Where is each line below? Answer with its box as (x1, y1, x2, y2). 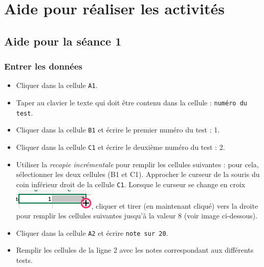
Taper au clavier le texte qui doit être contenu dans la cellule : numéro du (16, 97, 247, 108)
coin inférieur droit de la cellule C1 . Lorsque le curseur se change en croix (16, 179, 246, 189)
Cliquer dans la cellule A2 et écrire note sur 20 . (16, 227, 168, 238)
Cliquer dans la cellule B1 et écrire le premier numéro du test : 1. (16, 124, 220, 135)
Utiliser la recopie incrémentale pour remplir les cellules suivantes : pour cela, (16, 159, 259, 169)
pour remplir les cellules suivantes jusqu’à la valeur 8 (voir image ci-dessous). (16, 210, 258, 221)
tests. (16, 254, 33, 265)
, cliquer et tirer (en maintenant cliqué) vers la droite (91, 200, 258, 211)
